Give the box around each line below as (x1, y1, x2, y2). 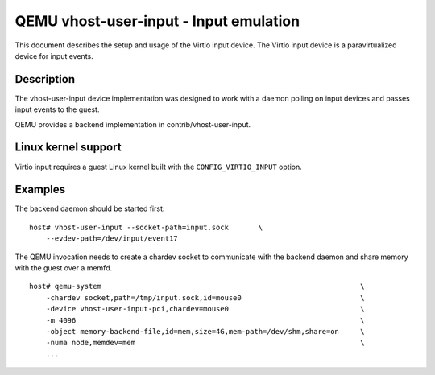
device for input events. (14, 51, 94, 60)
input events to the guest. (14, 105, 100, 114)
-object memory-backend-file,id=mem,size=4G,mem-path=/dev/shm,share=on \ (45, 327, 365, 336)
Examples (14, 183, 66, 196)
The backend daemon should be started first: (14, 204, 165, 213)
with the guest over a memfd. (14, 263, 113, 273)
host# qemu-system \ (29, 282, 365, 291)
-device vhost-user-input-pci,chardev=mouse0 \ (45, 304, 365, 314)
